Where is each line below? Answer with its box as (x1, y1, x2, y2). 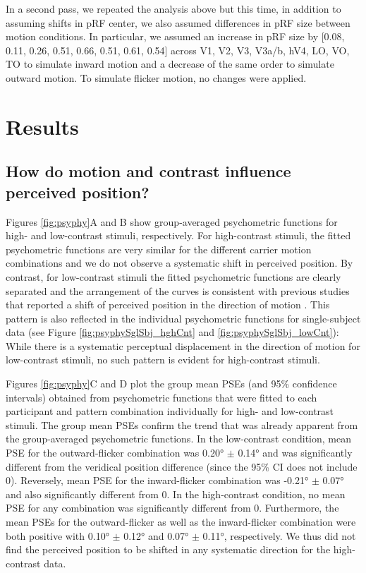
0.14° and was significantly (238, 445, 353, 460)
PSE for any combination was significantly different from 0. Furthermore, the (6, 500, 339, 515)
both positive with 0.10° (6, 528, 109, 543)
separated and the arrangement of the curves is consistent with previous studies (6, 283, 350, 298)
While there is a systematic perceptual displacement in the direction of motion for (6, 338, 360, 353)
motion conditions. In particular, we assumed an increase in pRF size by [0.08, (6, 29, 345, 44)
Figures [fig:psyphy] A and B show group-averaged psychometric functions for (6, 214, 338, 229)
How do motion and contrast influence (6, 160, 291, 182)
